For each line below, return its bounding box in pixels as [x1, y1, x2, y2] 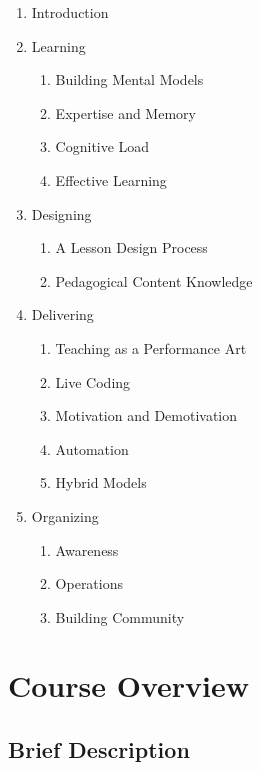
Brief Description [8, 734, 190, 765]
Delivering [31, 304, 94, 325]
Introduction [31, 2, 109, 22]
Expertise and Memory [55, 102, 196, 123]
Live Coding [55, 371, 131, 392]
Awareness [55, 539, 119, 560]
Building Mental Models [55, 69, 204, 90]
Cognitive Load [55, 136, 150, 157]
